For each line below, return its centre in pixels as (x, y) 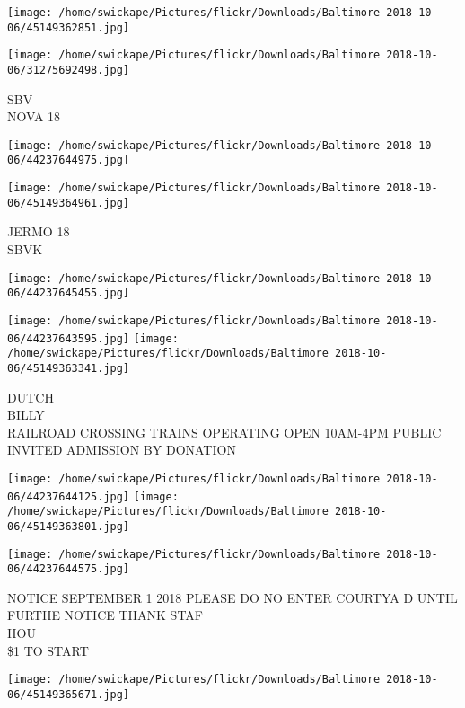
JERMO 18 (39, 231)
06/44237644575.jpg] (69, 569)
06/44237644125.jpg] (69, 496)
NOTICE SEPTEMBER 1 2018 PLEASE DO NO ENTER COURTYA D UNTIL (232, 597)
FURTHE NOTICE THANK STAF (105, 615)
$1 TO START (48, 650)
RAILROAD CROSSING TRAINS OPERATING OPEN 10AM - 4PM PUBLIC (224, 432)
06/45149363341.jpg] (69, 368)
